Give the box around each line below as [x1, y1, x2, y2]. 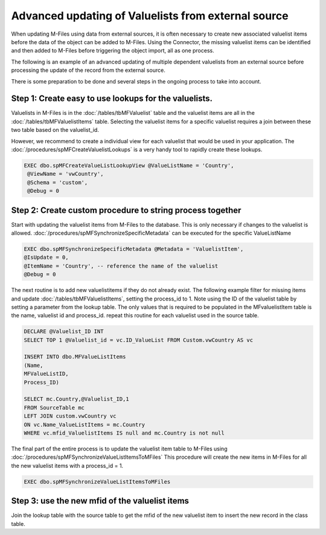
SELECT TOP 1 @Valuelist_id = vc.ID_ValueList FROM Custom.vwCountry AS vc [24, 336, 254, 343]
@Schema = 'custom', [27, 179, 88, 186]
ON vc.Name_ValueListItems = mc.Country [24, 421, 145, 428]
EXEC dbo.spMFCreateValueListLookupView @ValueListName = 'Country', [24, 162, 234, 169]
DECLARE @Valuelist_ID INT [24, 328, 104, 335]
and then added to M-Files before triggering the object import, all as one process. [11, 47, 214, 54]
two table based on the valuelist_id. [11, 126, 100, 134]
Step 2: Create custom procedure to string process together [11, 205, 241, 215]
